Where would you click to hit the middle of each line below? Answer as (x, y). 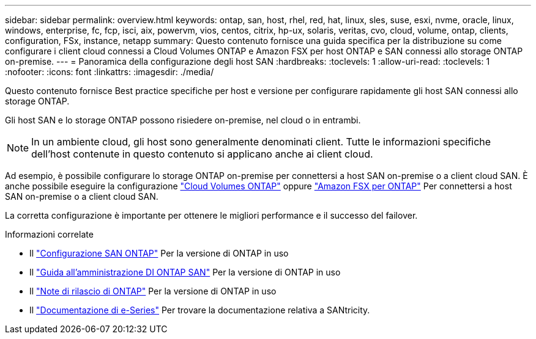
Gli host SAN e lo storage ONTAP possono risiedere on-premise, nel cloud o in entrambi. (183, 120)
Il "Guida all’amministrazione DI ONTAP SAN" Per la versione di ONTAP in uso (185, 272)
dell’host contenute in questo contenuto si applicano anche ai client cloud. (202, 154)
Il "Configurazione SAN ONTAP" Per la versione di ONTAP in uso (159, 253)
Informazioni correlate (49, 234)
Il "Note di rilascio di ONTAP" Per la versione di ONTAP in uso (153, 291)
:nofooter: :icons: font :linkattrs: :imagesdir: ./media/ (110, 72)
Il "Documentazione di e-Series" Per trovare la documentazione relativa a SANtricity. (200, 310)
